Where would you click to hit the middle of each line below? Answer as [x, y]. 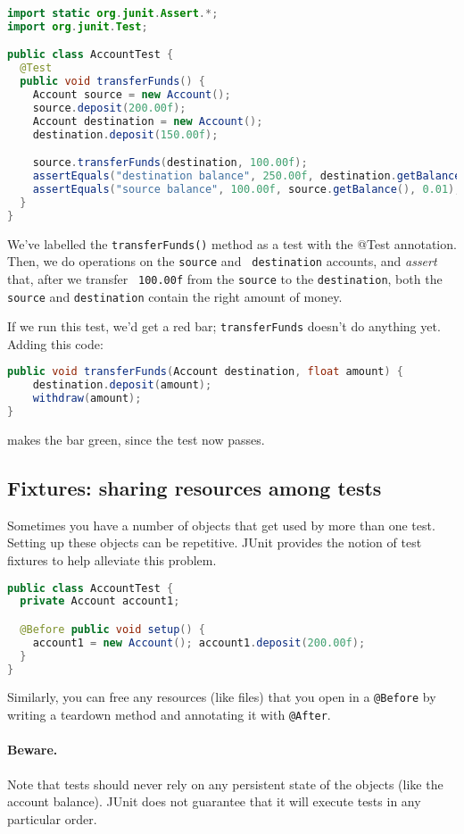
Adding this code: [55, 343]
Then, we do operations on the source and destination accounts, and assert [222, 261]
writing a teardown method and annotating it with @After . [169, 715]
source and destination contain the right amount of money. [175, 296]
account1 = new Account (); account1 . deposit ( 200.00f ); [199, 642]
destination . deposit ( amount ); [122, 385]
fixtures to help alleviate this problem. [112, 559]
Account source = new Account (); [132, 95]
